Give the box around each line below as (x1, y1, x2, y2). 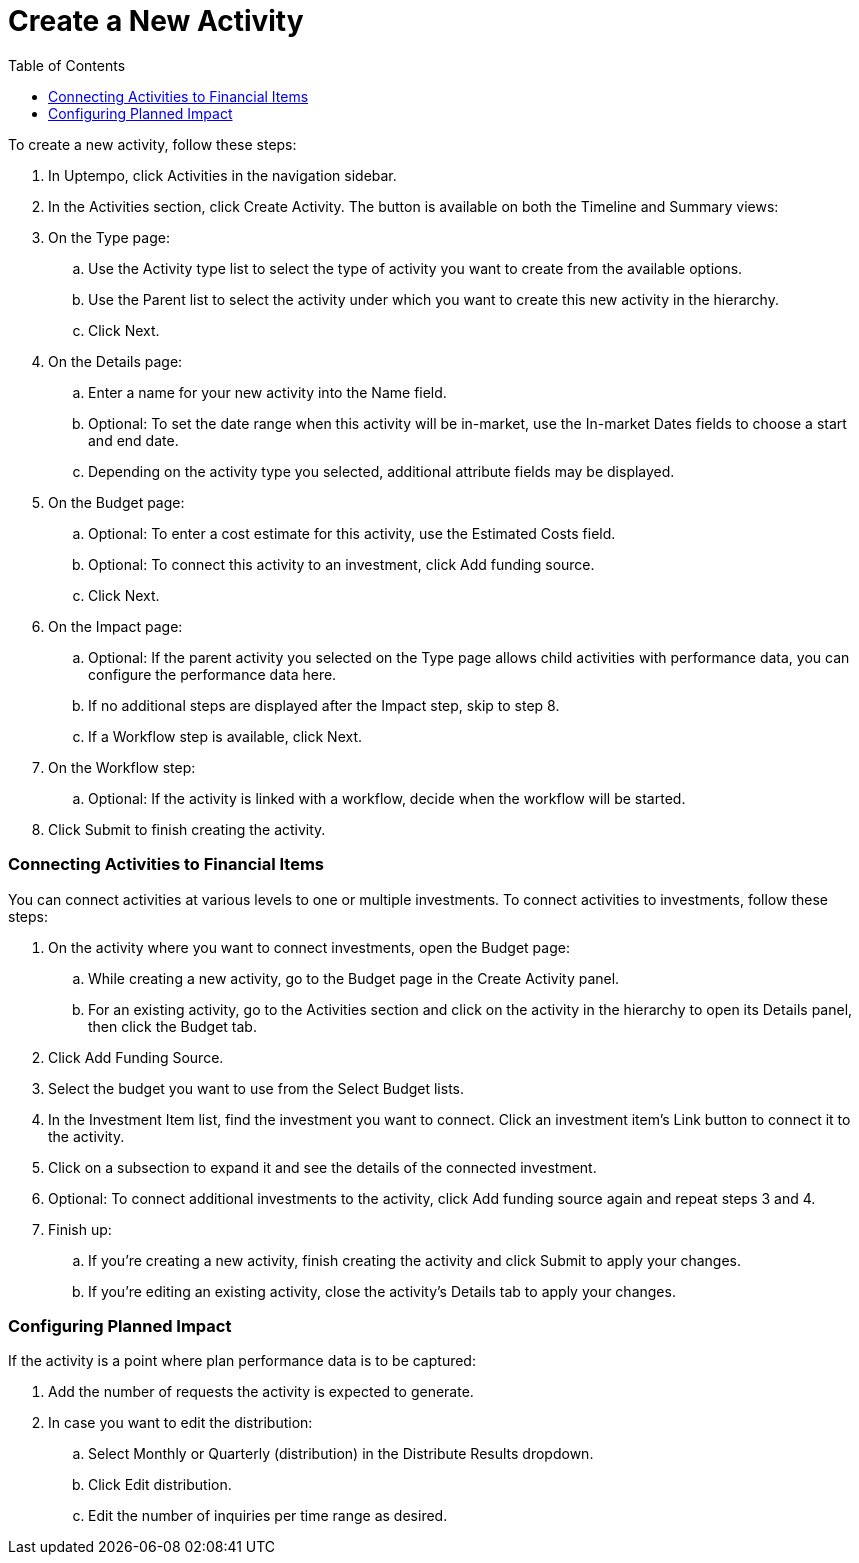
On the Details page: (48, 352, 183, 370)
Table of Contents (8, 56, 126, 74)
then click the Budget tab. (88, 1017, 257, 1035)
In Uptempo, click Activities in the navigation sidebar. (48, 166, 397, 184)
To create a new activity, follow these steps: (8, 135, 297, 153)
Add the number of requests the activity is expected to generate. (48, 1383, 474, 1401)
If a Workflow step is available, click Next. (88, 727, 363, 745)
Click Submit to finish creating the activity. (48, 820, 326, 838)
